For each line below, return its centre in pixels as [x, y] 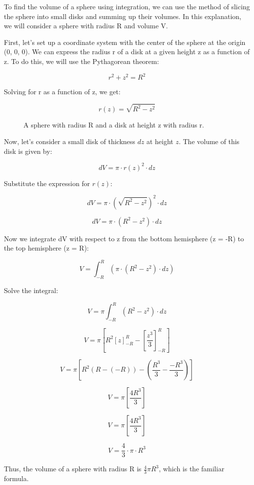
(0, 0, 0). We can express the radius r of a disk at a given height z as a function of [127, 52]
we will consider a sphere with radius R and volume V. [86, 26]
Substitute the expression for [47, 183]
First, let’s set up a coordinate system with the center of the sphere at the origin [125, 42]
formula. [16, 478]
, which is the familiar [192, 469]
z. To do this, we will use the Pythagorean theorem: [82, 61]
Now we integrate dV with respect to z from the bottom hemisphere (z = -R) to [124, 238]
